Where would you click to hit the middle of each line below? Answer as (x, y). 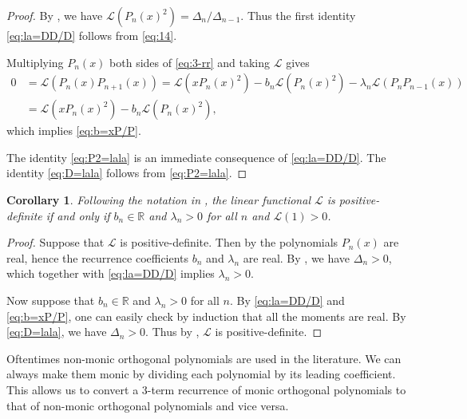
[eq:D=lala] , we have (57, 332)
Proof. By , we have (55, 15)
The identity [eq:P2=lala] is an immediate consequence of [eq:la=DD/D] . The (196, 157)
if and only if (78, 215)
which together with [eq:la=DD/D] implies (111, 273)
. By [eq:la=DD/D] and (287, 300)
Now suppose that (51, 300)
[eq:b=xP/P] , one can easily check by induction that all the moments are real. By (206, 316)
